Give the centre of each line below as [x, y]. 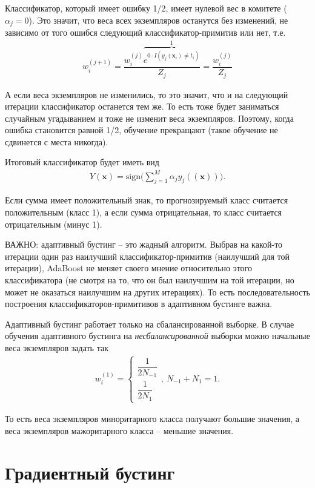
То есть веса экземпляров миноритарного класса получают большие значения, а [152, 419]
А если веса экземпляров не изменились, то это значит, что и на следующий [147, 94]
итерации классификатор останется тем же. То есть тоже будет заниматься [142, 106]
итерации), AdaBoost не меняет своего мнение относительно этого [128, 268]
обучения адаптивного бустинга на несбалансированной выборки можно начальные [157, 336]
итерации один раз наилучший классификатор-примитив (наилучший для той [148, 256]
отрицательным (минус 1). [54, 224]
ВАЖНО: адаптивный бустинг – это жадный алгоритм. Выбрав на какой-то [144, 244]
